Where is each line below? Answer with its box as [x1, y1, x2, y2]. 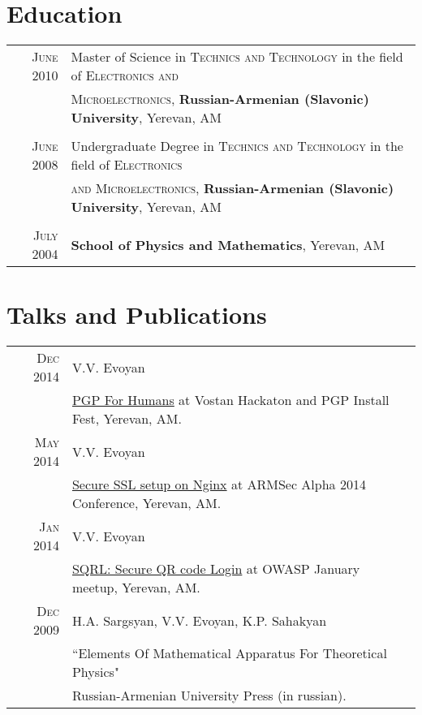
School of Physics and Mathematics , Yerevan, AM [71, 235, 385, 254]
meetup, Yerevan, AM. [71, 578, 200, 597]
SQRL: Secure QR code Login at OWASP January [71, 559, 360, 579]
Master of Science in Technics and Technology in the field [71, 47, 403, 67]
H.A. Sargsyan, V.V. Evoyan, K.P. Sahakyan [71, 610, 327, 630]
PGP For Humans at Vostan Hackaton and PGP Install [71, 390, 390, 410]
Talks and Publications [6, 298, 267, 331]
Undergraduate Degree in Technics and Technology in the [71, 136, 403, 156]
